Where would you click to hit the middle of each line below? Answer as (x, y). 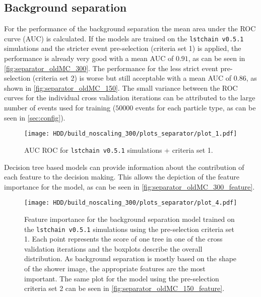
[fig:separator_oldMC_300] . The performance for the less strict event (111, 68)
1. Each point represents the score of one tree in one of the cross (123, 239)
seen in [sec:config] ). (35, 117)
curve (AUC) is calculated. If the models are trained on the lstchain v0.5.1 (124, 38)
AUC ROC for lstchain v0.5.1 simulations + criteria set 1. (119, 150)
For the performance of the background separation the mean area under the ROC (130, 28)
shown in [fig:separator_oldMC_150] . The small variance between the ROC (121, 87)
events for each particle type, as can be (195, 108)
